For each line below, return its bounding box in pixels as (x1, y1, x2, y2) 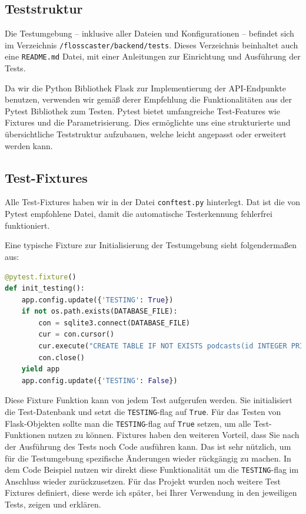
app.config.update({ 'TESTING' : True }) (21, 295, 174, 304)
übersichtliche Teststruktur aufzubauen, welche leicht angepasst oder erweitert (5, 128, 287, 140)
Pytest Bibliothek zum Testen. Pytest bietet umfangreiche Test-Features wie (5, 104, 280, 117)
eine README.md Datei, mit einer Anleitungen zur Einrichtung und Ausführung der (5, 50, 301, 62)
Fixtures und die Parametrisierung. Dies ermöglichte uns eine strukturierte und (5, 116, 291, 128)
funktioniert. (5, 219, 50, 231)
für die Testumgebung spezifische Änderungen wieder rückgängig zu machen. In (5, 452, 291, 464)
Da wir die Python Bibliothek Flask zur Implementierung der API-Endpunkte (5, 81, 286, 94)
